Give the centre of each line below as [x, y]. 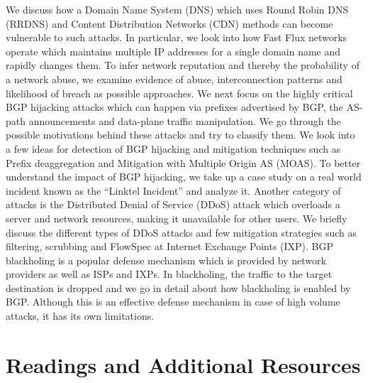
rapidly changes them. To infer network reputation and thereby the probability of [183, 65]
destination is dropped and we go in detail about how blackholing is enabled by [178, 287]
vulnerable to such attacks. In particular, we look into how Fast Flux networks [177, 37]
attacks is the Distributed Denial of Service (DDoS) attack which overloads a [173, 204]
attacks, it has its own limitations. [80, 316]
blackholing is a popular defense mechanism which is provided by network [166, 260]
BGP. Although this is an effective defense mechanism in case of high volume [173, 302]
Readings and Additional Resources [183, 364]
